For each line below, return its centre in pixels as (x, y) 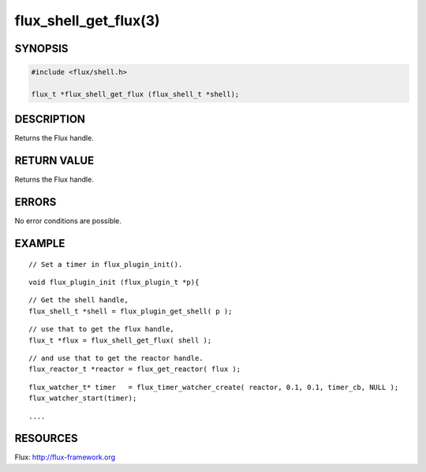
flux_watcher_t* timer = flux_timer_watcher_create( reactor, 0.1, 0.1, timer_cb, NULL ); (214, 387)
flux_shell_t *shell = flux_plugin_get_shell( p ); (131, 311)
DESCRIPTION (50, 120)
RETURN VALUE (54, 161)
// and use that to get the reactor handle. (116, 358)
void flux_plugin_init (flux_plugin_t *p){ (114, 283)
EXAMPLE (40, 243)
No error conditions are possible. (68, 221)
